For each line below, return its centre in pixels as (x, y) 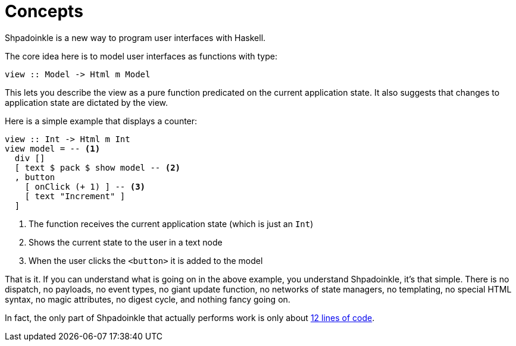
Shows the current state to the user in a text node (126, 242)
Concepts (44, 11)
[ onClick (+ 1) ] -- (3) (85, 186)
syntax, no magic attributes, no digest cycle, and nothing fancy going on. (148, 299)
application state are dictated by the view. (87, 102)
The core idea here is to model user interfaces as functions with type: (141, 56)
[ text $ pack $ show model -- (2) (98, 167)
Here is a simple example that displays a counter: (101, 121)
